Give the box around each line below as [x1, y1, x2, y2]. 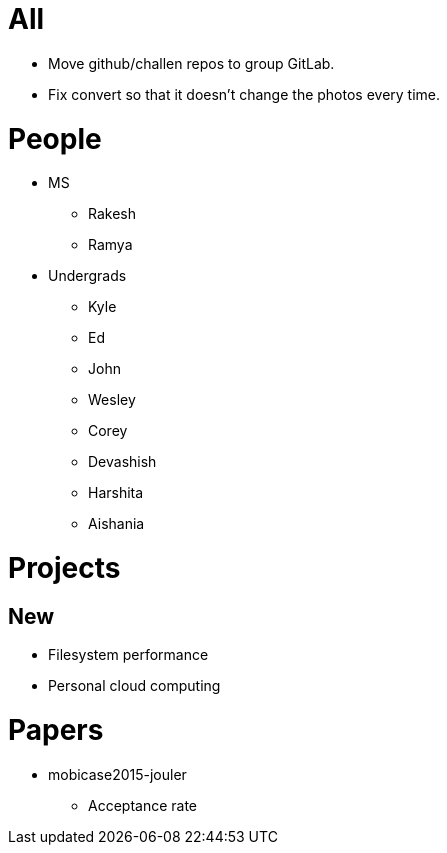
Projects [8, 551, 121, 585]
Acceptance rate [88, 796, 198, 814]
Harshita [88, 484, 144, 502]
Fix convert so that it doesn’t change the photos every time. [48, 85, 441, 103]
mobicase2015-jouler [48, 765, 187, 783]
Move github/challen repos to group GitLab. [48, 54, 335, 72]
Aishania [88, 515, 145, 533]
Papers [8, 712, 104, 747]
